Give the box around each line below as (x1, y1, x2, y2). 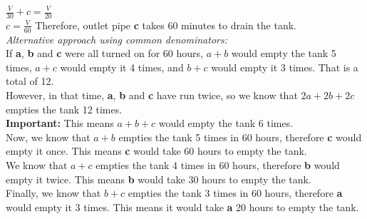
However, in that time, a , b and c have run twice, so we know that (6, 88, 298, 103)
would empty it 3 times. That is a (211, 59, 358, 74)
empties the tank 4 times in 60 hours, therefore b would (95, 158, 340, 172)
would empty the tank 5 (231, 46, 336, 61)
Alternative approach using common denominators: (6, 31, 227, 46)
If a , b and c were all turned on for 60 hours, (6, 46, 203, 61)
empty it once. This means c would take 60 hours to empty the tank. (6, 143, 307, 158)
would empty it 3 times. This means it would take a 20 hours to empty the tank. (6, 199, 359, 214)
